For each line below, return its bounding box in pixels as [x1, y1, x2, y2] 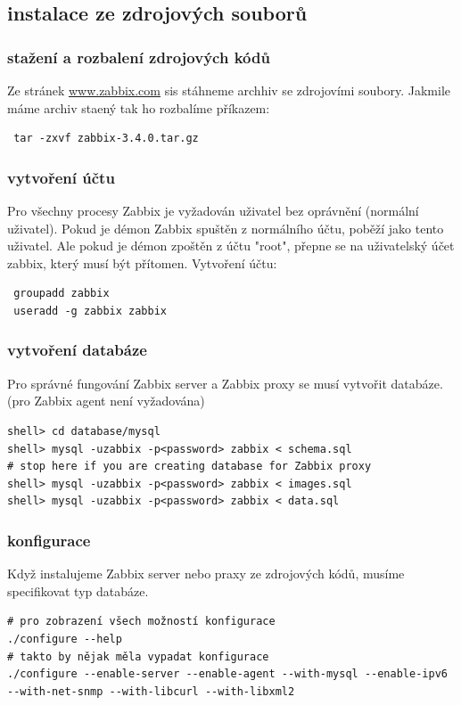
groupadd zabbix [13, 287, 110, 300]
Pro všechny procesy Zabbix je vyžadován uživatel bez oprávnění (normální [7, 201, 419, 219]
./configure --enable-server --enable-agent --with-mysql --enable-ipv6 [7, 668, 448, 681]
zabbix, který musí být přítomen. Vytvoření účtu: [7, 253, 277, 272]
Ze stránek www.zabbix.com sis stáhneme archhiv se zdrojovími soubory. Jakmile [7, 81, 451, 99]
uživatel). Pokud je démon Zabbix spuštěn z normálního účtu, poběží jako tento [7, 218, 444, 237]
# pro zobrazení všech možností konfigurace [7, 615, 276, 628]
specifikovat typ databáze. [7, 581, 149, 600]
